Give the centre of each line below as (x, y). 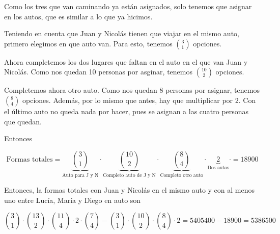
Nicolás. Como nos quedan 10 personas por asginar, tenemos (99, 72)
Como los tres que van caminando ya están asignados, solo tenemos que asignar (128, 6)
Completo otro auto (181, 175)
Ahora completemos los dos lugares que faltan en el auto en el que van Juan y (126, 61)
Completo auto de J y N (129, 175)
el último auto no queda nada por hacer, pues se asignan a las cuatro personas (127, 111)
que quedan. (23, 121)
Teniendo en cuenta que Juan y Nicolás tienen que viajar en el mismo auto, (122, 33)
